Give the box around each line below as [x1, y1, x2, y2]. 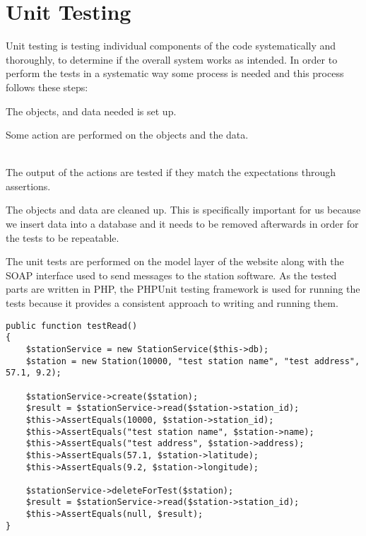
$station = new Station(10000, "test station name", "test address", [25, 356, 360, 366]
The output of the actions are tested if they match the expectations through [6, 165, 336, 180]
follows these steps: [6, 79, 88, 94]
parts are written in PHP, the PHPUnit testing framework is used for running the [6, 281, 360, 296]
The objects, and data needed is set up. [6, 103, 177, 118]
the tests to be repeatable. [6, 230, 119, 245]
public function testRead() [6, 320, 138, 331]
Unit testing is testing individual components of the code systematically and [6, 38, 336, 53]
